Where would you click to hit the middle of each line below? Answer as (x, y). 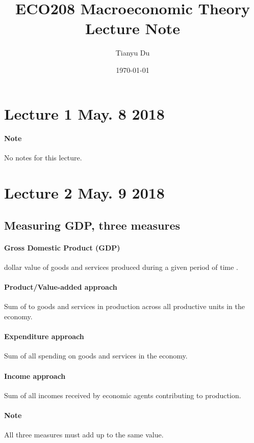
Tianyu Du (133, 53)
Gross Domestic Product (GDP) (62, 247)
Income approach (35, 376)
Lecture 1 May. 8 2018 (84, 113)
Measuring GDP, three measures (92, 225)
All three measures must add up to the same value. (84, 435)
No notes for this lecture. (43, 158)
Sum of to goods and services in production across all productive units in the (124, 306)
